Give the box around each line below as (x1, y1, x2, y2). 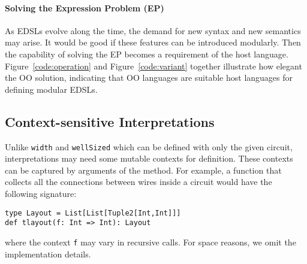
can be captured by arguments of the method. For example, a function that (5, 163, 282, 176)
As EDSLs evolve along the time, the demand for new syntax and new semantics (5, 24, 301, 37)
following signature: (5, 187, 77, 199)
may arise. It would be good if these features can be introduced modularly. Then (5, 36, 301, 48)
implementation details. (5, 247, 91, 260)
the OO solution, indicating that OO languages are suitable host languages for (5, 71, 293, 84)
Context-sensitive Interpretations (5, 112, 215, 131)
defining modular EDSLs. (5, 83, 98, 95)
